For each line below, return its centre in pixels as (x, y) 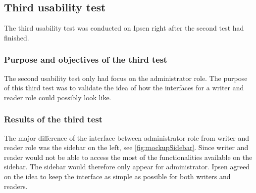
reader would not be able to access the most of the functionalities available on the (128, 157)
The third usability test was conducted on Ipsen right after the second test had (124, 28)
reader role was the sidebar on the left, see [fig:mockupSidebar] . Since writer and (126, 147)
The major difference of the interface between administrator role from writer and (127, 137)
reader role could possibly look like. (58, 97)
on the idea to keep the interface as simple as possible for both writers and (117, 176)
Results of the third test (53, 119)
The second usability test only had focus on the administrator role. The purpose (126, 78)
